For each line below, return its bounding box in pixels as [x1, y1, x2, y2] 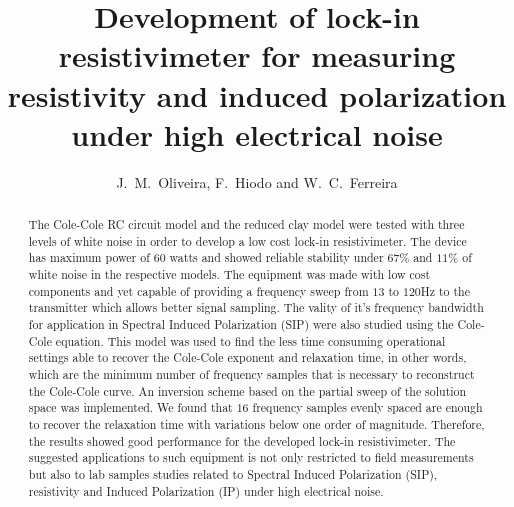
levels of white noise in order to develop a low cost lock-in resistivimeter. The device [28, 232, 467, 249]
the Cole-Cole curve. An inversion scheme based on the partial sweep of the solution [28, 382, 467, 399]
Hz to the [420, 282, 470, 299]
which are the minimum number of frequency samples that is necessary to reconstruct [28, 365, 475, 382]
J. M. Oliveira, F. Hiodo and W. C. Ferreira [116, 171, 398, 192]
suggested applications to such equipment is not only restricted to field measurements [28, 449, 474, 466]
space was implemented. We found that [28, 399, 233, 416]
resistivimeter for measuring [58, 35, 456, 76]
